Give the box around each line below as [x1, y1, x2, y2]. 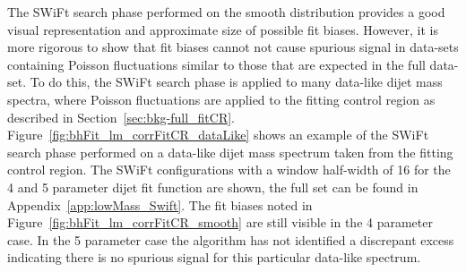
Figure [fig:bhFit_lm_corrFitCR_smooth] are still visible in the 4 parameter [7, 213, 433, 232]
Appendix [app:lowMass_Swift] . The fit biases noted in [7, 195, 313, 214]
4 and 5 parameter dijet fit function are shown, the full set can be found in [7, 177, 419, 196]
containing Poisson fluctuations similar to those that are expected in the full [7, 55, 426, 73]
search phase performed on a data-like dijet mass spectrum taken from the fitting [7, 142, 453, 161]
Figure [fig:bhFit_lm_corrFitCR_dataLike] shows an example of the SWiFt [7, 125, 429, 144]
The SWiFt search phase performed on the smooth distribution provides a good [7, 3, 445, 21]
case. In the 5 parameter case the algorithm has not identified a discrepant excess [7, 230, 454, 249]
